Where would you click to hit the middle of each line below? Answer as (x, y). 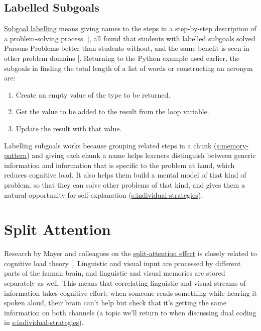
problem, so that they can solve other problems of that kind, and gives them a (124, 184)
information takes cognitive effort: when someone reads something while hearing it (130, 293)
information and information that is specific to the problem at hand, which (119, 165)
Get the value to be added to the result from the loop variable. (112, 111)
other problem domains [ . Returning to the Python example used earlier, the (122, 58)
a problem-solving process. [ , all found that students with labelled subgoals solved (130, 38)
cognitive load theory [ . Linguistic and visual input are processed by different (122, 263)
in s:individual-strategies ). (44, 322)
